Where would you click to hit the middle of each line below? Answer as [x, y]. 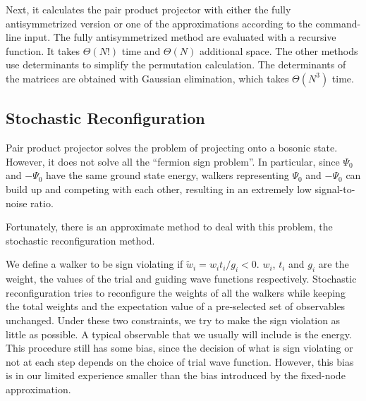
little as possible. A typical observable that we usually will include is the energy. [179, 334]
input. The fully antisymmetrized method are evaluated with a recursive [180, 37]
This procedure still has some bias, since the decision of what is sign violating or [179, 348]
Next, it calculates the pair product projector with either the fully [148, 9]
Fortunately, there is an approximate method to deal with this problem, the [169, 227]
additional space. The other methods [279, 50]
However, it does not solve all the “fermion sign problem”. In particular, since [173, 161]
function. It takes [43, 50]
